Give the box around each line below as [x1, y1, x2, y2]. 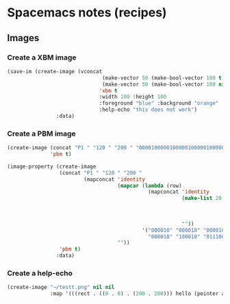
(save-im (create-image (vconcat [7, 68, 103, 75]
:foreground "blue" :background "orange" [99, 100, 219, 107]
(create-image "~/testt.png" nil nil [7, 284, 115, 291]
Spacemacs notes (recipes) [7, 5, 167, 21]
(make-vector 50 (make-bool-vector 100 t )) [101, 74, 228, 81]
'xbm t [99, 87, 118, 94]
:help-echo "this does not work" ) [99, 106, 197, 114]
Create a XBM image [7, 53, 77, 62]
